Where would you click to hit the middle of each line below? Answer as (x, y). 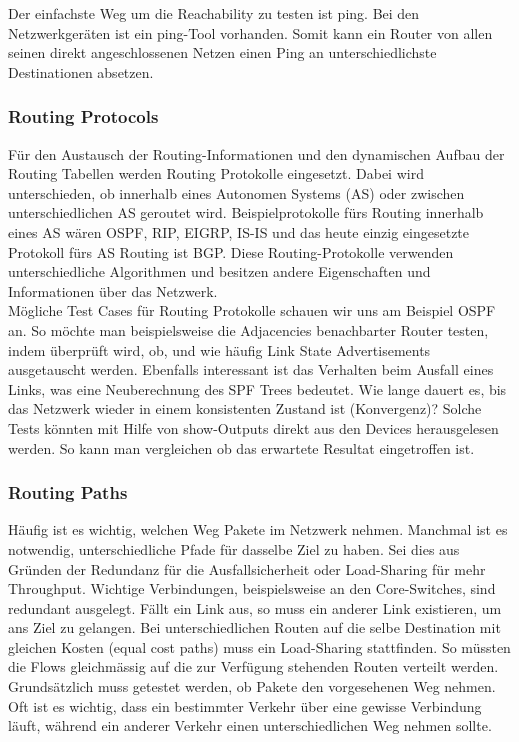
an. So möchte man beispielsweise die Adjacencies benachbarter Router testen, (248, 329)
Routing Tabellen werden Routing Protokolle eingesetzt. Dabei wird (216, 173)
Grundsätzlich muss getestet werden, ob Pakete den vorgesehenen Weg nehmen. (252, 686)
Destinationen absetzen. (81, 71)
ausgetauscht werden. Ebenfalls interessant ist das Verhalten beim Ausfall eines (251, 369)
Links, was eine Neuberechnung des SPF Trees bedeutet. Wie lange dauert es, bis (257, 388)
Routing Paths (68, 492)
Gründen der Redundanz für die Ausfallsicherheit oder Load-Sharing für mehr (247, 568)
